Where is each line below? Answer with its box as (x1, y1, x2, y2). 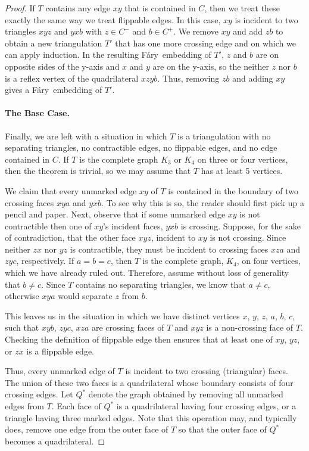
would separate (58, 290, 113, 302)
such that (5, 321, 39, 334)
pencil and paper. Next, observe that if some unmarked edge (5, 208, 226, 220)
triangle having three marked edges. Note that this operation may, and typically (5, 411, 297, 424)
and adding (232, 71, 273, 84)
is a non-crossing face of (206, 321, 294, 334)
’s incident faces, (103, 219, 163, 232)
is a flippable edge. (26, 344, 94, 357)
